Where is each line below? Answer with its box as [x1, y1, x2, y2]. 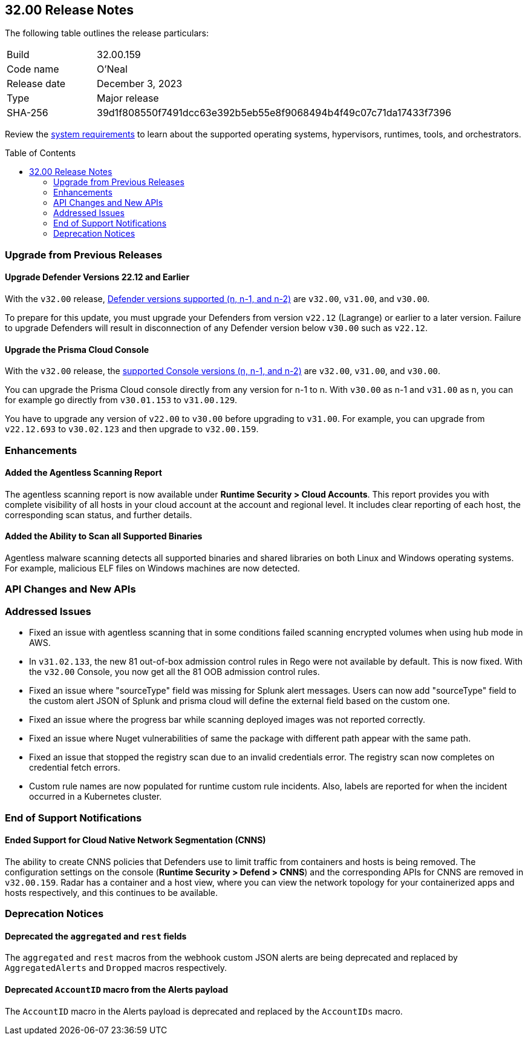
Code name [7, 63, 59, 76]
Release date [7, 77, 66, 90]
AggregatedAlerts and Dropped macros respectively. [5, 963, 227, 973]
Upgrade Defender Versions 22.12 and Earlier [5, 272, 190, 283]
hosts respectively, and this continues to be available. [5, 887, 218, 898]
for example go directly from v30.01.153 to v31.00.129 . [5, 395, 238, 406]
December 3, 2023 [97, 77, 183, 90]
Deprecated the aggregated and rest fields [5, 930, 187, 941]
